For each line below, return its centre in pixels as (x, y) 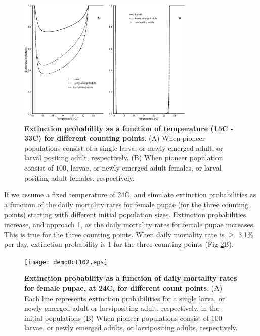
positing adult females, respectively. (79, 177)
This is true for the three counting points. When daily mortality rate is (114, 234)
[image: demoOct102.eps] (66, 262)
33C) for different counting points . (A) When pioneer (115, 138)
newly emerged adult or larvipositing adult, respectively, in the (122, 308)
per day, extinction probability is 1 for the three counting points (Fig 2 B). (119, 244)
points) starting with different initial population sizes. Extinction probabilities (125, 214)
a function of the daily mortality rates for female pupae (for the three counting (126, 204)
